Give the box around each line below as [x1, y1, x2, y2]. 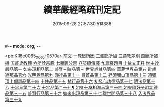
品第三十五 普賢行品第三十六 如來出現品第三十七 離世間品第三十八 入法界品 [5, 90, 155, 96]
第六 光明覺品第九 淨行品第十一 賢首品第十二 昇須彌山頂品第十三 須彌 [18, 72, 157, 78]
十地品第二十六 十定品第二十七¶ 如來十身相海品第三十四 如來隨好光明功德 [10, 84, 158, 90]
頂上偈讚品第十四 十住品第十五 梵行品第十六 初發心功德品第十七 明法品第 [5, 78, 151, 84]
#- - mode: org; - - [5, 43, 41, 49]
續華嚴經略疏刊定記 [43, 4, 121, 16]
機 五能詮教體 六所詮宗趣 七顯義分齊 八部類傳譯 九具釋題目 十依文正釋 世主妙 [5, 60, 159, 66]
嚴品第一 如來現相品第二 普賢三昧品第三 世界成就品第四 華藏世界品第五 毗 [5, 66, 152, 72]
